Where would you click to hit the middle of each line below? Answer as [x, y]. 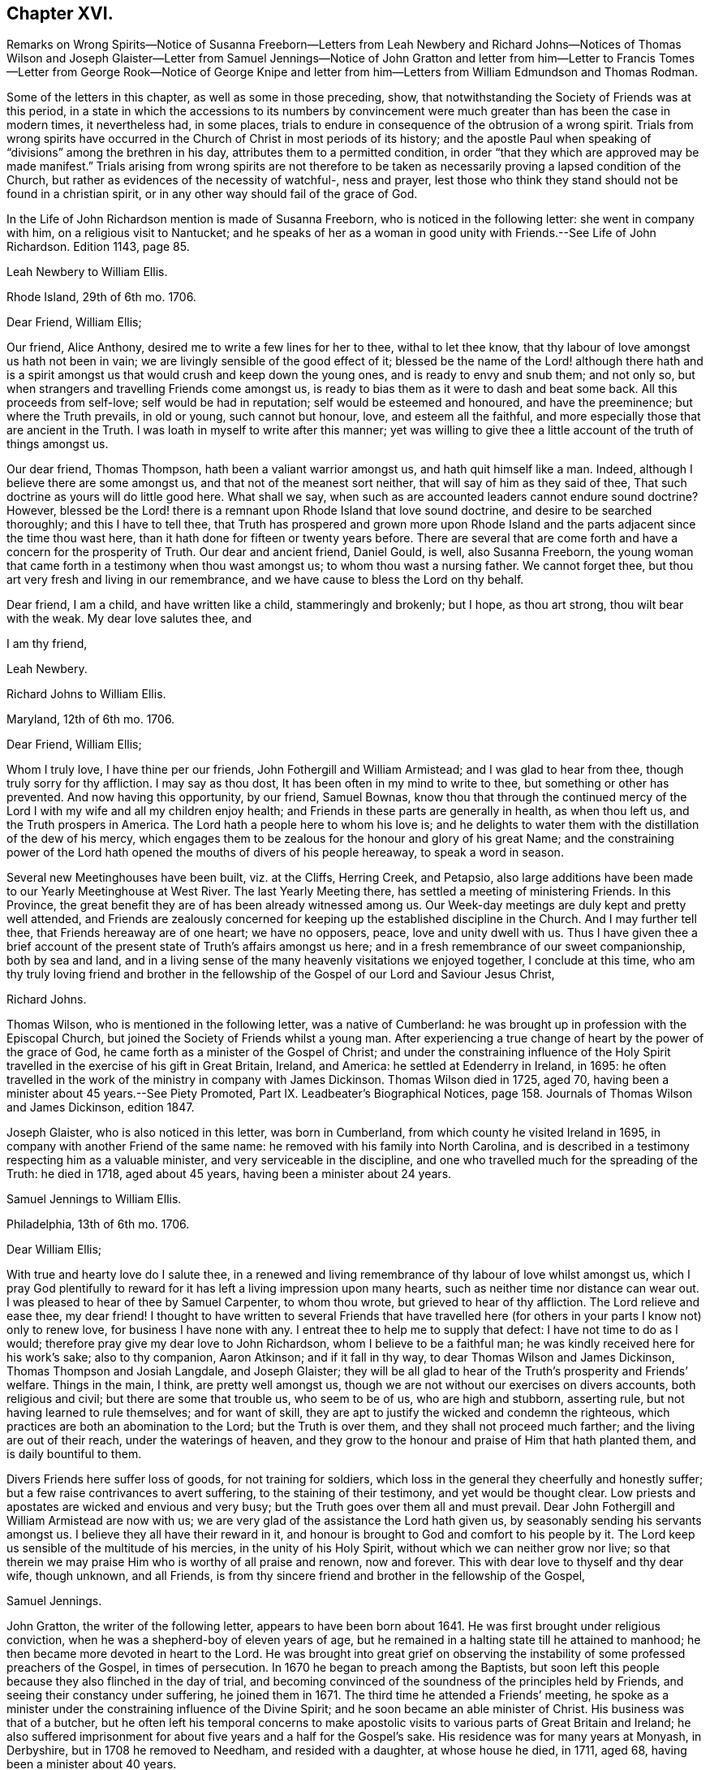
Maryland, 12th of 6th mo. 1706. [91, 719]
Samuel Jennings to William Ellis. [94, 1199]
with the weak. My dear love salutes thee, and [129, 619]
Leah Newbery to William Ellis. [87, 272]
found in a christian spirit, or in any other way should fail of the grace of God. [212, 194]
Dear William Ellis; [54, 1250]
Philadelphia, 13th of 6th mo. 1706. [98, 1224]
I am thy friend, [47, 644]
